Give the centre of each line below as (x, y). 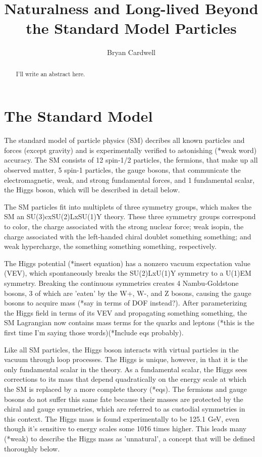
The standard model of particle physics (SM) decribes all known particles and (124, 140)
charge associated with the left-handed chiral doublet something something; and (128, 236)
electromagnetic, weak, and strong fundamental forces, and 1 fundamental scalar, (129, 180)
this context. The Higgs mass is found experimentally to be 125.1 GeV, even (122, 418)
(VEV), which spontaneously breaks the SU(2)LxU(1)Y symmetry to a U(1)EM (128, 273)
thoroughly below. (32, 448)
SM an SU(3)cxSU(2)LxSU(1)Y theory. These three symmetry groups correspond (130, 216)
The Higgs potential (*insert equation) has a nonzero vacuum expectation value (127, 263)
